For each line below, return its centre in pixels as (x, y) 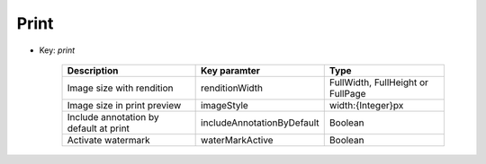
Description (93, 70)
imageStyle (225, 105)
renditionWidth (232, 88)
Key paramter (231, 70)
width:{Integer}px (366, 105)
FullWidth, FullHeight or (379, 82)
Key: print (57, 50)
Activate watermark (108, 140)
